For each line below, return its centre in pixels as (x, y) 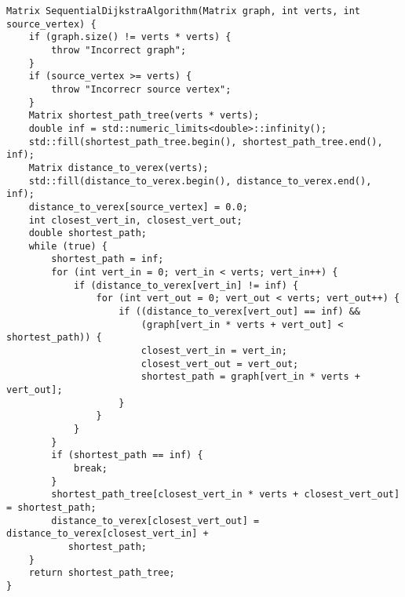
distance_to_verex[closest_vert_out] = (155, 521)
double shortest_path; (88, 233)
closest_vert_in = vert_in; (214, 351)
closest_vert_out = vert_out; (220, 364)
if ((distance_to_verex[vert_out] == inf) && (240, 312)
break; (90, 468)
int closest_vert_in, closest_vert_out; (135, 220)
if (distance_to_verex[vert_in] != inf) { (186, 285)
